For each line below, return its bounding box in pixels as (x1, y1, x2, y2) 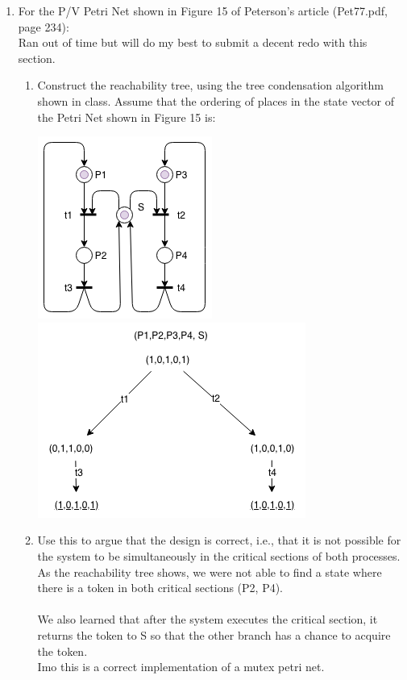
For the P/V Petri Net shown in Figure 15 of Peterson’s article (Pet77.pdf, (18, 2, 388, 19)
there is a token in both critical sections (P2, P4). (37, 579, 284, 596)
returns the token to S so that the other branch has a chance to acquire (37, 626, 391, 643)
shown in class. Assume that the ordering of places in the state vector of (37, 92, 394, 109)
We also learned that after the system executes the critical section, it (37, 611, 378, 628)
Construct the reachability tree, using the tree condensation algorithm (37, 77, 384, 94)
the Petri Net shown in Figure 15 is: (37, 108, 216, 125)
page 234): (18, 18, 69, 35)
